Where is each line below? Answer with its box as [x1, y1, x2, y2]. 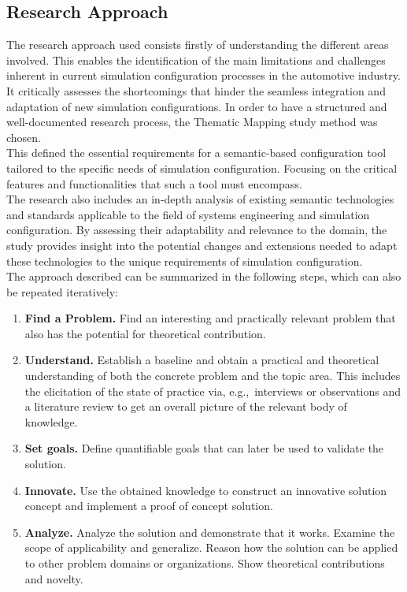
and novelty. [24, 570, 83, 586]
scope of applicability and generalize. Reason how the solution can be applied [24, 539, 398, 556]
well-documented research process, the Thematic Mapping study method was [6, 114, 378, 130]
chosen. [6, 128, 42, 145]
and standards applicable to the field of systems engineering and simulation [6, 206, 370, 222]
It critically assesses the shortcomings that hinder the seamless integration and [6, 82, 386, 99]
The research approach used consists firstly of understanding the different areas [6, 36, 389, 53]
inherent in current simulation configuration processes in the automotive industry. [6, 67, 401, 84]
